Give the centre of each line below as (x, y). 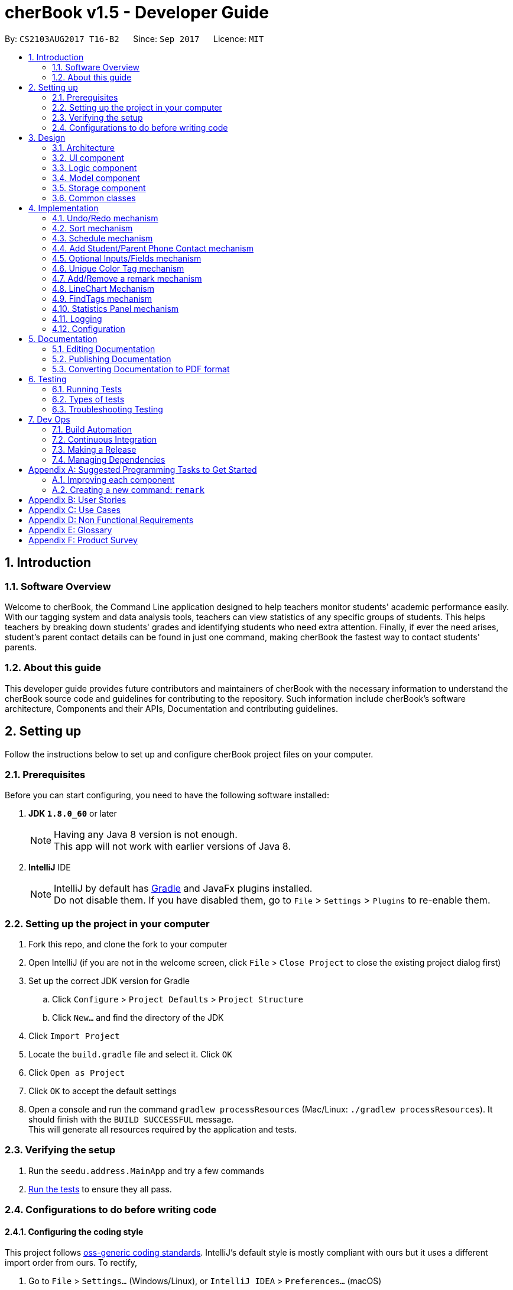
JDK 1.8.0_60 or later (73, 814)
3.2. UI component (88, 157)
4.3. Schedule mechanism (103, 238)
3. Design (47, 137)
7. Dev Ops (49, 419)
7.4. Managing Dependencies (109, 459)
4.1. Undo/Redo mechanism (105, 218)
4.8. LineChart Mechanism (103, 288)
